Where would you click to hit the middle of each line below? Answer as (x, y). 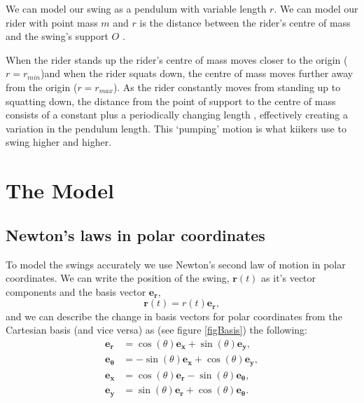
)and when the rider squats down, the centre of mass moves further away (197, 73)
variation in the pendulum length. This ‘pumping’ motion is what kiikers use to (176, 128)
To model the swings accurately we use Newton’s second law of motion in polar (176, 264)
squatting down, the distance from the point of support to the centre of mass (171, 101)
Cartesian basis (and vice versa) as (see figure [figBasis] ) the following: (157, 330)
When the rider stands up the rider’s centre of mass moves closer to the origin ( (177, 59)
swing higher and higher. (59, 142)
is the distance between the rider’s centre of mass (245, 22)
